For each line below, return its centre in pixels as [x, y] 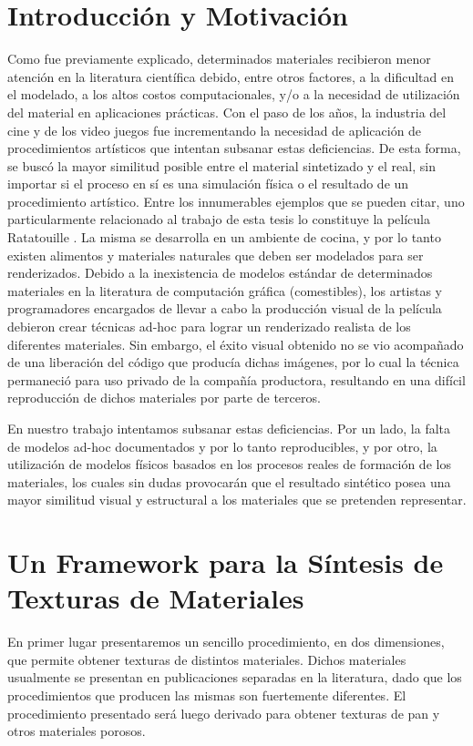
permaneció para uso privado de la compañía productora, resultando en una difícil [236, 379]
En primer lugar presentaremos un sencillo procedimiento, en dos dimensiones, [226, 642]
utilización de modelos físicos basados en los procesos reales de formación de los [229, 464]
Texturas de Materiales [156, 598]
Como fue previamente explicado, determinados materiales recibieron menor [219, 59]
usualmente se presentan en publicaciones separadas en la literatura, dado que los [235, 677]
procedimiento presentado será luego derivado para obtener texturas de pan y [224, 713]
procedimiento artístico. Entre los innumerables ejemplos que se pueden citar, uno [236, 201]
